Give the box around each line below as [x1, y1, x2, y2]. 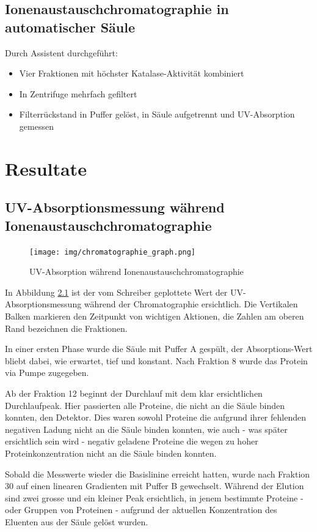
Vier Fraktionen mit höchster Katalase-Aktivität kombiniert [19, 67, 244, 80]
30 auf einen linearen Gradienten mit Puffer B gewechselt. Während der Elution [5, 479, 304, 492]
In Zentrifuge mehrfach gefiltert [19, 87, 137, 100]
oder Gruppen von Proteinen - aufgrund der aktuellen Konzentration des [5, 503, 277, 516]
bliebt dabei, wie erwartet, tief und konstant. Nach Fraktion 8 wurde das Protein [5, 354, 308, 367]
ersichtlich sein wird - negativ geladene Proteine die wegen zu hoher [5, 435, 258, 448]
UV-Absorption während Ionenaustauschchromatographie [29, 265, 244, 278]
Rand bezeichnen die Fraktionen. [5, 321, 128, 334]
